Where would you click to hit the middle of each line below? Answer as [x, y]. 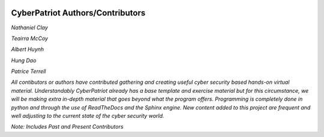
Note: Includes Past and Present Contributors [67, 127]
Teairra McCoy [29, 38]
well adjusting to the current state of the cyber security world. [88, 116]
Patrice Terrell [28, 71]
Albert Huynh [28, 49]
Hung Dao [24, 60]
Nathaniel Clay [29, 28]
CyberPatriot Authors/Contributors [78, 13]
